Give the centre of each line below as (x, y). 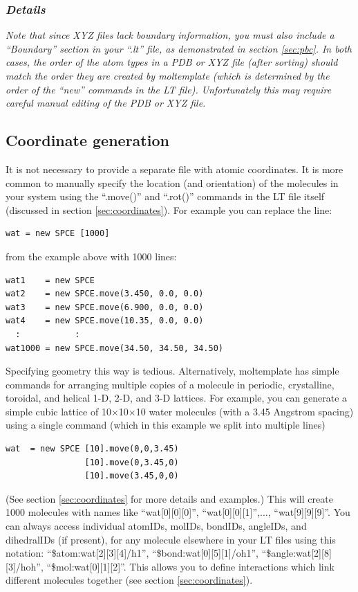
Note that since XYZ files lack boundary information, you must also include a (170, 35)
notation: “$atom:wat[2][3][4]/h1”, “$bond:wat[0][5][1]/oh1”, (132, 553)
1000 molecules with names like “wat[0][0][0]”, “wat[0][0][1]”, (133, 512)
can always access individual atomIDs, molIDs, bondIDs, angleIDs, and (156, 526)
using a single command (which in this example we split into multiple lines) (166, 425)
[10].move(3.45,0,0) (132, 476)
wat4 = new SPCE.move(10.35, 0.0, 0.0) (105, 321)
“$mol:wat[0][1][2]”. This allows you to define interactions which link (190, 566)
